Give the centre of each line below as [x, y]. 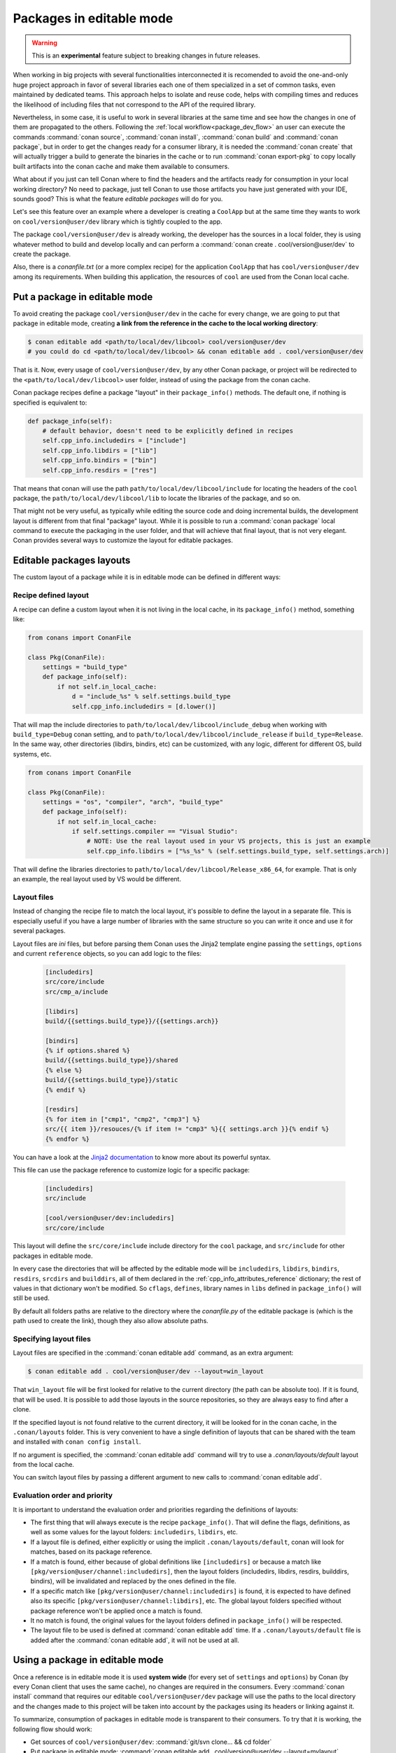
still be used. [31, 1298]
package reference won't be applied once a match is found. [116, 1611]
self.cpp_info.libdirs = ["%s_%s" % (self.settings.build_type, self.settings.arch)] [238, 851]
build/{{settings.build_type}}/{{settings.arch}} [132, 1021]
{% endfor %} [68, 1139]
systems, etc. [32, 754]
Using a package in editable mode [88, 1660]
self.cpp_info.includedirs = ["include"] [114, 441]
